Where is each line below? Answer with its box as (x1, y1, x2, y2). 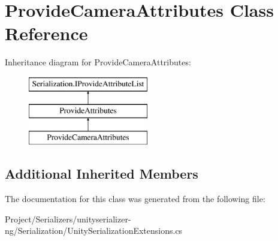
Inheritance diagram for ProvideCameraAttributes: (5, 56, 191, 68)
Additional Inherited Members (5, 164, 198, 183)
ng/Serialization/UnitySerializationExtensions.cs (5, 224, 183, 237)
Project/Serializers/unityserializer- (5, 212, 131, 225)
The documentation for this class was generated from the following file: (5, 192, 265, 205)
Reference (5, 21, 88, 46)
